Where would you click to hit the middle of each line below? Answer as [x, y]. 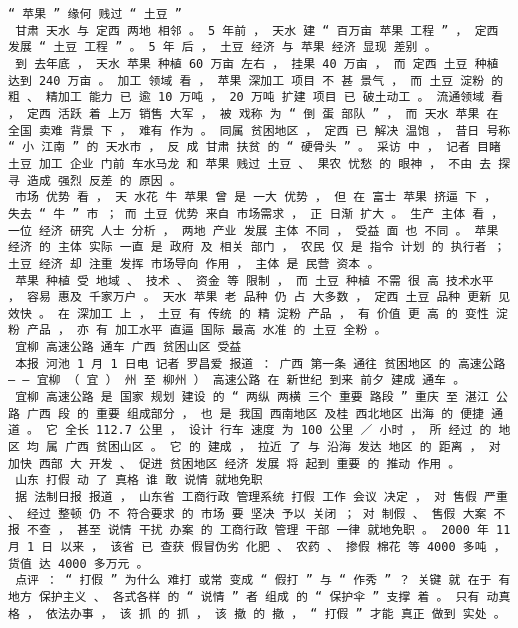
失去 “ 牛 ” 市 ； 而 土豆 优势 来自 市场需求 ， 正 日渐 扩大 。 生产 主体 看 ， [256, 213]
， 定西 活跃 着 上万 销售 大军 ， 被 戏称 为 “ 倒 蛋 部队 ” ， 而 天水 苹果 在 [253, 113]
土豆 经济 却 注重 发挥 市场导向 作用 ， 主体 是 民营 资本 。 [194, 263]
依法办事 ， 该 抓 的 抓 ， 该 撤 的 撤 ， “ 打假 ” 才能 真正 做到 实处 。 [276, 613]
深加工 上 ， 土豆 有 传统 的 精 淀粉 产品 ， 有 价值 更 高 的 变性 [283, 313]
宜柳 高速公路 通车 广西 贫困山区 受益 [128, 347]
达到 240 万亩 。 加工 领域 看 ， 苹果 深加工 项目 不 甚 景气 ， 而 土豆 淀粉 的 [256, 80]
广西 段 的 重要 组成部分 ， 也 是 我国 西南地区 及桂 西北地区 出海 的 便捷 [255, 413]
